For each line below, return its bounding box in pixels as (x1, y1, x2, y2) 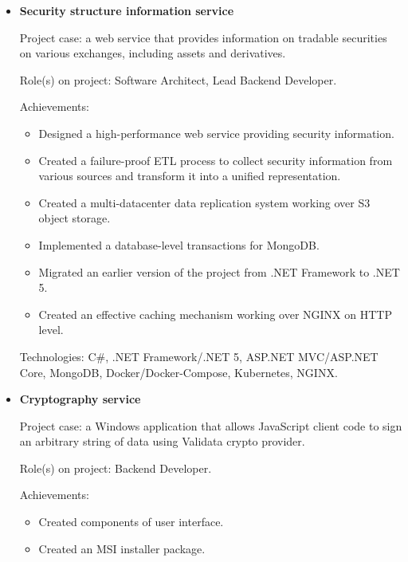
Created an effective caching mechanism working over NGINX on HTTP (38, 305, 392, 322)
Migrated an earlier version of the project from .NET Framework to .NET (38, 263, 400, 280)
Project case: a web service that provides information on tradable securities (19, 29, 387, 45)
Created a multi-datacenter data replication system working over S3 (38, 194, 371, 210)
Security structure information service (19, 2, 234, 18)
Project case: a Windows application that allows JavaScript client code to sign (19, 417, 402, 434)
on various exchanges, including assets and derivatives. (19, 45, 286, 61)
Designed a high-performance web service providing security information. (38, 124, 394, 141)
